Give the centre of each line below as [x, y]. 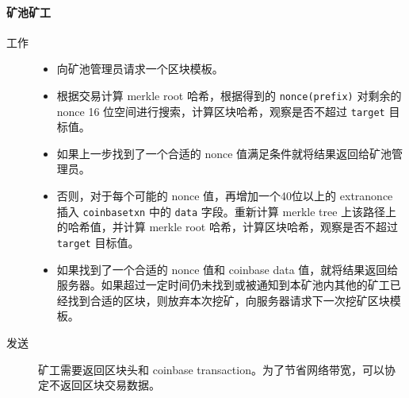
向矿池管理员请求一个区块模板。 [140, 69]
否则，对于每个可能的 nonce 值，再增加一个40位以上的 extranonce [225, 196]
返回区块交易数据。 [110, 385]
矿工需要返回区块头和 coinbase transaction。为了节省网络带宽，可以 [211, 369]
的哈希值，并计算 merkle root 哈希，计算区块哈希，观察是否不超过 [227, 227]
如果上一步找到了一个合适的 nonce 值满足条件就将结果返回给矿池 [224, 153]
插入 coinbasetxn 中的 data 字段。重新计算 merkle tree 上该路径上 [227, 211]
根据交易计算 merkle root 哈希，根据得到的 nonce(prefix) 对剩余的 [229, 95]
